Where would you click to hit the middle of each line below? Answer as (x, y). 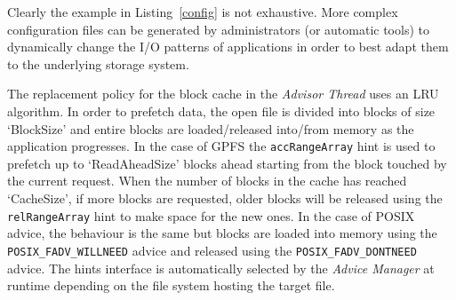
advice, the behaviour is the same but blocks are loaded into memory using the (222, 233)
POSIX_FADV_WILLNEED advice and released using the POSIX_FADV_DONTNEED (212, 250)
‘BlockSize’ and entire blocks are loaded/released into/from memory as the (211, 128)
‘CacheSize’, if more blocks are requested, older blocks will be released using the (225, 198)
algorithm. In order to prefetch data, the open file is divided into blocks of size (221, 111)
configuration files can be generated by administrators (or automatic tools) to (218, 29)
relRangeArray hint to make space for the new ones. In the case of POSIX (211, 215)
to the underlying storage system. (98, 63)
